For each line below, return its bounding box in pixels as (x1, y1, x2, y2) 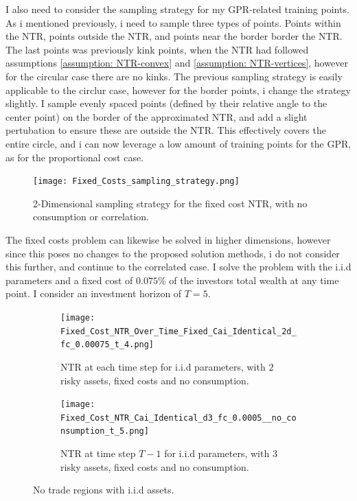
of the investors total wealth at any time (169, 272, 339, 287)
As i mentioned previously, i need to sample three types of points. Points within (5, 15, 341, 30)
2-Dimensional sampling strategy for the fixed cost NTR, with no (33, 196, 308, 210)
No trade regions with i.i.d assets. (33, 482, 174, 497)
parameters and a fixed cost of (5, 272, 133, 287)
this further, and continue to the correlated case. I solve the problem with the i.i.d (5, 259, 352, 274)
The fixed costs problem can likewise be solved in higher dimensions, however (5, 232, 331, 246)
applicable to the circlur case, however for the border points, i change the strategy (5, 82, 351, 97)
